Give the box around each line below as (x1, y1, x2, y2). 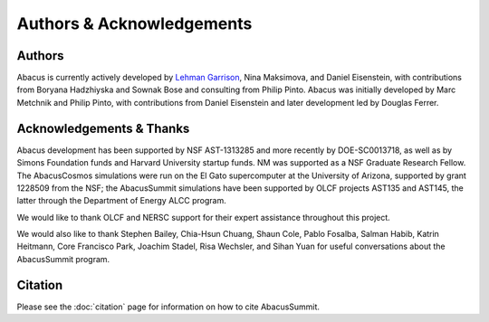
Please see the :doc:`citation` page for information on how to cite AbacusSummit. (16, 301, 321, 312)
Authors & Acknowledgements (16, 14, 253, 33)
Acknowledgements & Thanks (16, 120, 190, 136)
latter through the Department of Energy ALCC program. (16, 195, 226, 206)
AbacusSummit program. (16, 253, 110, 264)
